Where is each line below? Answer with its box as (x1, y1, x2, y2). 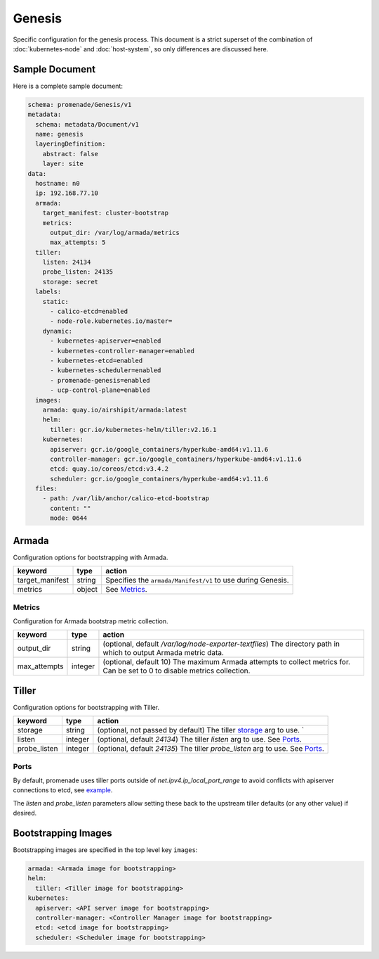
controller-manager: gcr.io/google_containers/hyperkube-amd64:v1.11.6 (50, 455, 302, 463)
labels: (35, 288, 62, 296)
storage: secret (42, 278, 98, 286)
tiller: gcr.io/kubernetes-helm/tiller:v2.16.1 (50, 426, 217, 433)
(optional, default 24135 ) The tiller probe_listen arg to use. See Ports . (97, 744, 324, 754)
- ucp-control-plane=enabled (50, 386, 150, 394)
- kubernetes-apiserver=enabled (50, 337, 161, 345)
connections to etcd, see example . (13, 786, 113, 794)
